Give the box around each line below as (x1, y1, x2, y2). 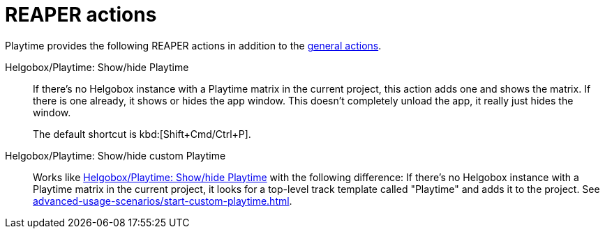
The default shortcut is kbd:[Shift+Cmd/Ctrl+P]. (33, 127, 251, 140)
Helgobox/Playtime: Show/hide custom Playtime (5, 149, 226, 162)
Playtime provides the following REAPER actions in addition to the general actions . (5, 39, 382, 52)
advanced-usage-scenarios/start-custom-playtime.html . (33, 194, 292, 207)
